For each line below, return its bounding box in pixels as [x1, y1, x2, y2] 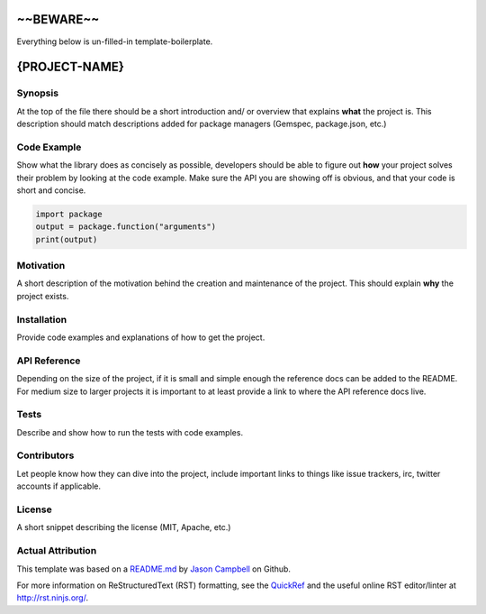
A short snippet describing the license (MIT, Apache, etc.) [16, 522, 231, 533]
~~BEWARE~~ [16, 12, 100, 27]
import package [35, 208, 103, 219]
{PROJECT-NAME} [16, 60, 125, 75]
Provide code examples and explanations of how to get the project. [16, 332, 265, 343]
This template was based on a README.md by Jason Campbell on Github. [16, 564, 292, 574]
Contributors [16, 449, 75, 462]
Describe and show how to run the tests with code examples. [16, 426, 243, 437]
